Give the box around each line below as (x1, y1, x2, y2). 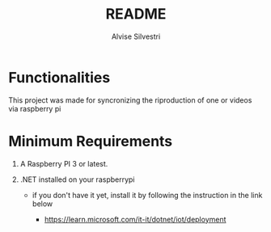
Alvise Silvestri (111, 32, 161, 41)
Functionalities (8, 68, 111, 86)
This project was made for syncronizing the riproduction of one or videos (8, 95, 252, 105)
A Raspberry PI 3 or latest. (19, 158, 108, 168)
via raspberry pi (8, 103, 61, 113)
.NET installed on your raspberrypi (19, 175, 135, 184)
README (105, 5, 167, 23)
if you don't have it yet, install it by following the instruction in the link (32, 190, 263, 200)
